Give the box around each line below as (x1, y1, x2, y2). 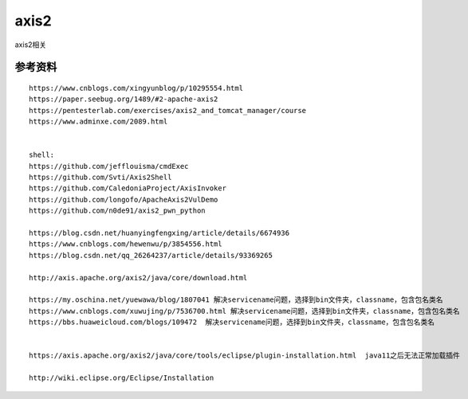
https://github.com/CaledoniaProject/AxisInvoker (29, 184, 227, 193)
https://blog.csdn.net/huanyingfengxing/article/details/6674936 (29, 229, 290, 238)
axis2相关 (14, 40, 47, 49)
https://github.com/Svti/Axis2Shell (29, 173, 172, 182)
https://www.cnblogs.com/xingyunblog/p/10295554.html (29, 84, 243, 92)
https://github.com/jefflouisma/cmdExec (29, 162, 189, 170)
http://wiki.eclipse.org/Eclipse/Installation (29, 374, 214, 382)
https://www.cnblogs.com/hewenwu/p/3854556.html (29, 240, 222, 248)
